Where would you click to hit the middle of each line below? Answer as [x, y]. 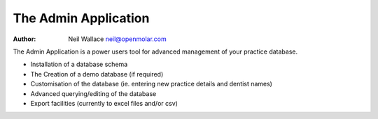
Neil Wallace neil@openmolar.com [118, 39]
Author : [24, 39]
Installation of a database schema [79, 64]
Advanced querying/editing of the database [93, 93]
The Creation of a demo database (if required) [97, 74]
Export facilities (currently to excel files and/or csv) [104, 103]
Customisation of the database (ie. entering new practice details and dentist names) [152, 84]
